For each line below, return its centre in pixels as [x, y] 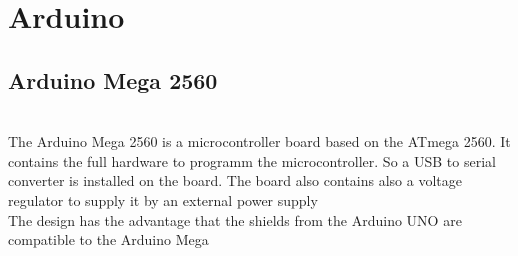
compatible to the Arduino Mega [108, 239]
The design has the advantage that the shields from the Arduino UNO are [235, 219]
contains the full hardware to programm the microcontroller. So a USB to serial [252, 160]
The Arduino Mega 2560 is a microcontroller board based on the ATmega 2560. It [259, 141]
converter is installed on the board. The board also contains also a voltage [235, 180]
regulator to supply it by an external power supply [163, 199]
